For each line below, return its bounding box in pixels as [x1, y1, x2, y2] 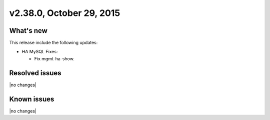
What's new [9, 26, 47, 35]
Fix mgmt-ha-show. [34, 55, 74, 62]
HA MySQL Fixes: [21, 49, 58, 55]
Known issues [9, 95, 54, 103]
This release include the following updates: [9, 40, 98, 46]
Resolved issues [9, 69, 62, 77]
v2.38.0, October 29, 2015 [9, 7, 120, 18]
